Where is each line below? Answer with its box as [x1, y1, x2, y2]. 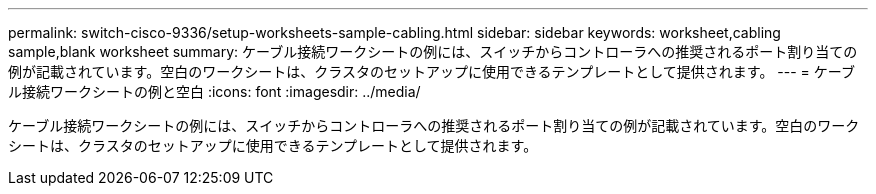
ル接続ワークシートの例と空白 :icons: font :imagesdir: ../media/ [8, 83, 421, 100]
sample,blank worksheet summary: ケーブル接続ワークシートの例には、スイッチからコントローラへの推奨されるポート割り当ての [8, 43, 858, 60]
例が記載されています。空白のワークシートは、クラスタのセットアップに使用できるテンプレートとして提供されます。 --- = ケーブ [8, 63, 855, 80]
